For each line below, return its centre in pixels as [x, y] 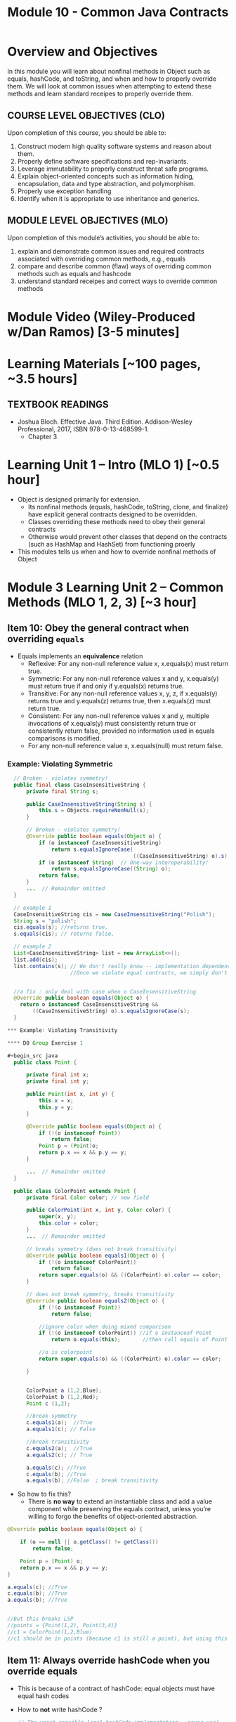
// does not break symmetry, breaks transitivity [100, 1294]
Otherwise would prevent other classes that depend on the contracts [127, 536]
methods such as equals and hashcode [74, 273]
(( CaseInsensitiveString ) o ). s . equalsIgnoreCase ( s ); [111, 1011]
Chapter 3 [42, 436]
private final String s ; [62, 791]
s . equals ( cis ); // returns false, [64, 934]
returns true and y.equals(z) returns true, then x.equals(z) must [119, 700]
